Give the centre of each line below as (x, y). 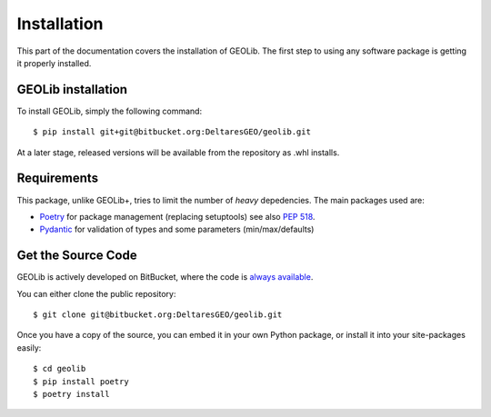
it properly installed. (54, 63)
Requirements (58, 179)
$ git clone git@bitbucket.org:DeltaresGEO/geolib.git (158, 315)
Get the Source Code (77, 256)
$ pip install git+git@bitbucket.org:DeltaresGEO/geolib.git (172, 132)
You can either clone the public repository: (96, 293)
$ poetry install (71, 394)
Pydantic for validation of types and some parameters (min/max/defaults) (177, 229)
